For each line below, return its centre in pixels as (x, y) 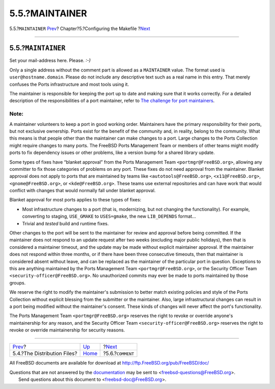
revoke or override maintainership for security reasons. (67, 330)
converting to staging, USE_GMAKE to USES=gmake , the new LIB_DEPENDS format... (109, 216)
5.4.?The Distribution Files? (45, 353)
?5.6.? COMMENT (119, 353)
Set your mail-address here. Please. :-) (50, 61)
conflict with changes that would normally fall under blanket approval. (82, 191)
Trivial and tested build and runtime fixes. (65, 223)
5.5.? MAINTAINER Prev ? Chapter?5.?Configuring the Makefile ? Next (80, 29)
